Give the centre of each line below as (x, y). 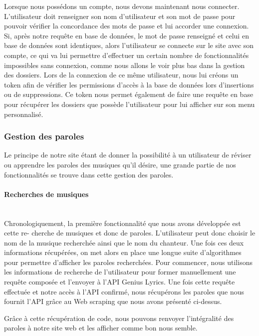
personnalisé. (24, 114)
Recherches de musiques (46, 194)
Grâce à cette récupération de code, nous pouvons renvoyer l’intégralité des (119, 318)
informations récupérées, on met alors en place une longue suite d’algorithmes (123, 252)
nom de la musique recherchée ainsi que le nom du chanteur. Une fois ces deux (124, 242)
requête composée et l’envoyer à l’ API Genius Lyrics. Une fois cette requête (120, 282)
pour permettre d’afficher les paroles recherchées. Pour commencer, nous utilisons (128, 262)
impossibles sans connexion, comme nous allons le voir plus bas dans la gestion (125, 65)
